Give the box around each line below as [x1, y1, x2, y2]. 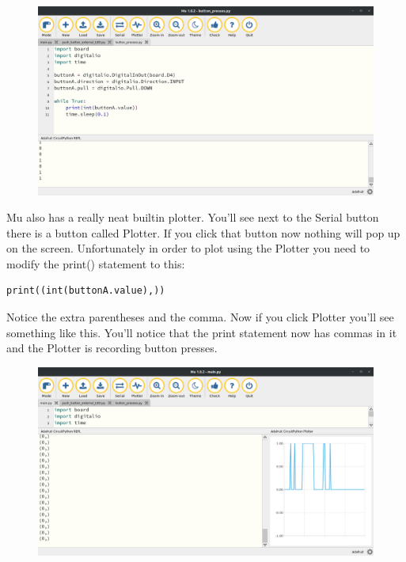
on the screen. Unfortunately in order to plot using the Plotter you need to [6, 240, 370, 256]
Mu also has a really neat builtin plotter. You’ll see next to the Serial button [6, 209, 379, 226]
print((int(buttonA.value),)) [6, 285, 165, 297]
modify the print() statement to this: [6, 255, 185, 272]
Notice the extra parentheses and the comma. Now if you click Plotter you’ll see [6, 309, 394, 325]
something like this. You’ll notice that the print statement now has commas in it [6, 324, 397, 340]
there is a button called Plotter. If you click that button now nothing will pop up [6, 224, 400, 241]
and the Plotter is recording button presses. [6, 340, 218, 356]
